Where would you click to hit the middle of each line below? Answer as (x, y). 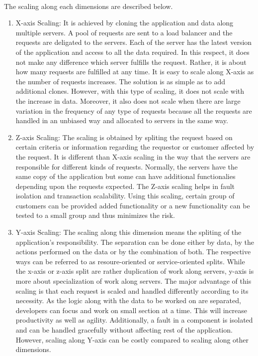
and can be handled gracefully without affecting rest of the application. (124, 330)
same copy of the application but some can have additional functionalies (126, 176)
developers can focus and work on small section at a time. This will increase (131, 310)
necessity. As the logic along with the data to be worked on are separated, (128, 300)
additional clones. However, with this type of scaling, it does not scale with (130, 91)
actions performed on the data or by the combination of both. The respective (133, 252)
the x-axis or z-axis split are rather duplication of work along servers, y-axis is (135, 271)
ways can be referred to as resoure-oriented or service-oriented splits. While (130, 261)
